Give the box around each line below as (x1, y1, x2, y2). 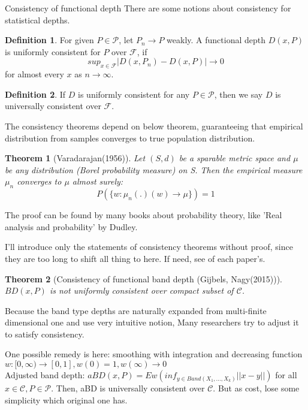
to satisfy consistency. (5, 327, 84, 340)
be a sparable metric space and (179, 152, 291, 164)
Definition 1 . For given (5, 34, 94, 46)
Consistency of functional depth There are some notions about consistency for (5, 2, 291, 14)
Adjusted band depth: (5, 369, 85, 381)
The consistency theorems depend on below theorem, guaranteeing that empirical (5, 119, 303, 132)
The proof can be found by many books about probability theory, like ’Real (5, 209, 282, 221)
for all (275, 369, 297, 381)
